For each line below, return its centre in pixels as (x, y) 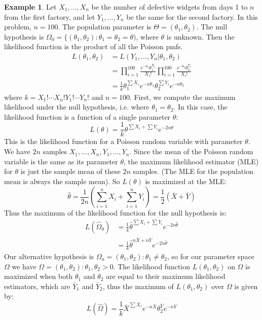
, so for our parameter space (211, 256)
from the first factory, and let (50, 16)
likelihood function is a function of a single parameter (87, 116)
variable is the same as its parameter (61, 161)
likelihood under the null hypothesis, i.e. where (77, 107)
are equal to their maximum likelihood (166, 276)
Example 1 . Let (30, 7)
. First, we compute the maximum (182, 97)
